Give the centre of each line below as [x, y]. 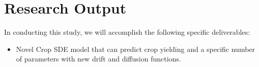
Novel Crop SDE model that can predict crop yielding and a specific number [136, 49]
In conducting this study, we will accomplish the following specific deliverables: [127, 32]
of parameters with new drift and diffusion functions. [98, 59]
